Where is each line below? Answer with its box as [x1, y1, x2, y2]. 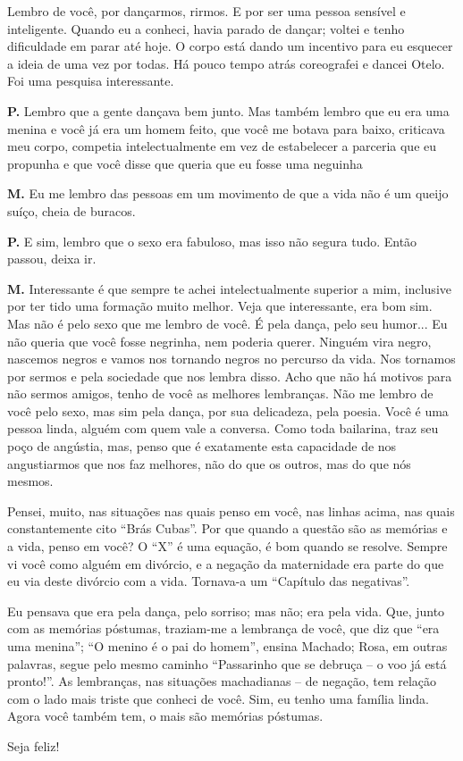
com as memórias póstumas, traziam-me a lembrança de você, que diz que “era [7, 619, 440, 638]
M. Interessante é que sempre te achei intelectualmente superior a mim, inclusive [7, 279, 451, 297]
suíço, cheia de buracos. [7, 201, 136, 220]
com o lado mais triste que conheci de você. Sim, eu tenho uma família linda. [7, 689, 429, 707]
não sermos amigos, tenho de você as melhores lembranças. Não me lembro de [7, 384, 434, 403]
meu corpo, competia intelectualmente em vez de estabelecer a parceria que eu [7, 137, 437, 155]
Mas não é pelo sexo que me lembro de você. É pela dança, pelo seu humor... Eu [7, 314, 448, 332]
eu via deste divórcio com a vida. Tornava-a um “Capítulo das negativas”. [7, 572, 410, 590]
